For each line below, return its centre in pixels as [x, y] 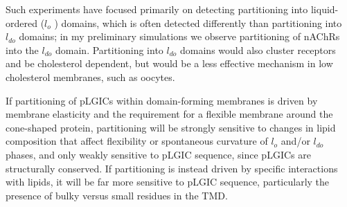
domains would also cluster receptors [258, 49]
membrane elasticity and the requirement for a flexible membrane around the [169, 114]
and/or [295, 141]
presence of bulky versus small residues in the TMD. [117, 195]
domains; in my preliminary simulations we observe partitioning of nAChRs [179, 36]
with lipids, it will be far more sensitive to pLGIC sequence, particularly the [168, 182]
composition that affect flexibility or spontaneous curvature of [137, 141]
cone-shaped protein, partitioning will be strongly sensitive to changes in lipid [171, 127]
